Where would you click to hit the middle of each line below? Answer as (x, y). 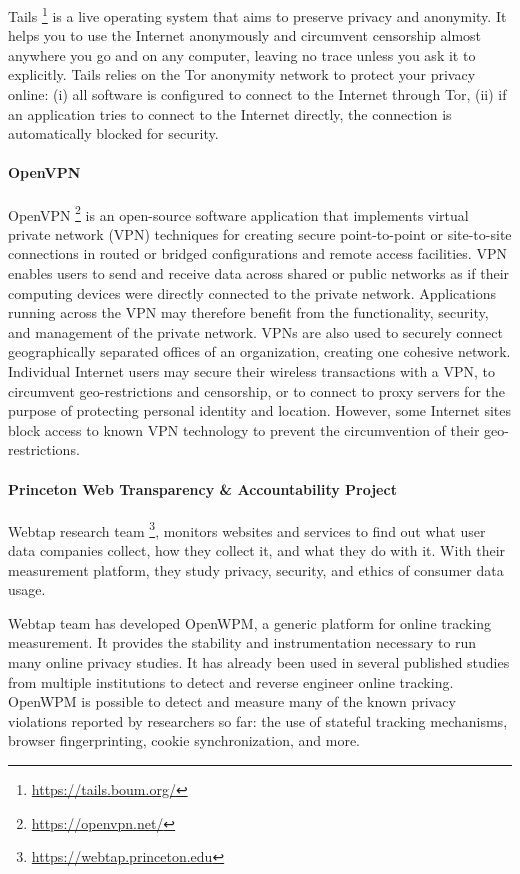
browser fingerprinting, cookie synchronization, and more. (184, 740)
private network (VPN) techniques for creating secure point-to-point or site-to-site (260, 233)
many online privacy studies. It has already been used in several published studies (259, 662)
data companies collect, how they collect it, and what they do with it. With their (257, 550)
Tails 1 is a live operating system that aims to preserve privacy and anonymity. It (257, 14)
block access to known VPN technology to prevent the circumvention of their (244, 429)
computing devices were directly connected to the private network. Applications (252, 292)
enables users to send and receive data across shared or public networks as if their (259, 273)
